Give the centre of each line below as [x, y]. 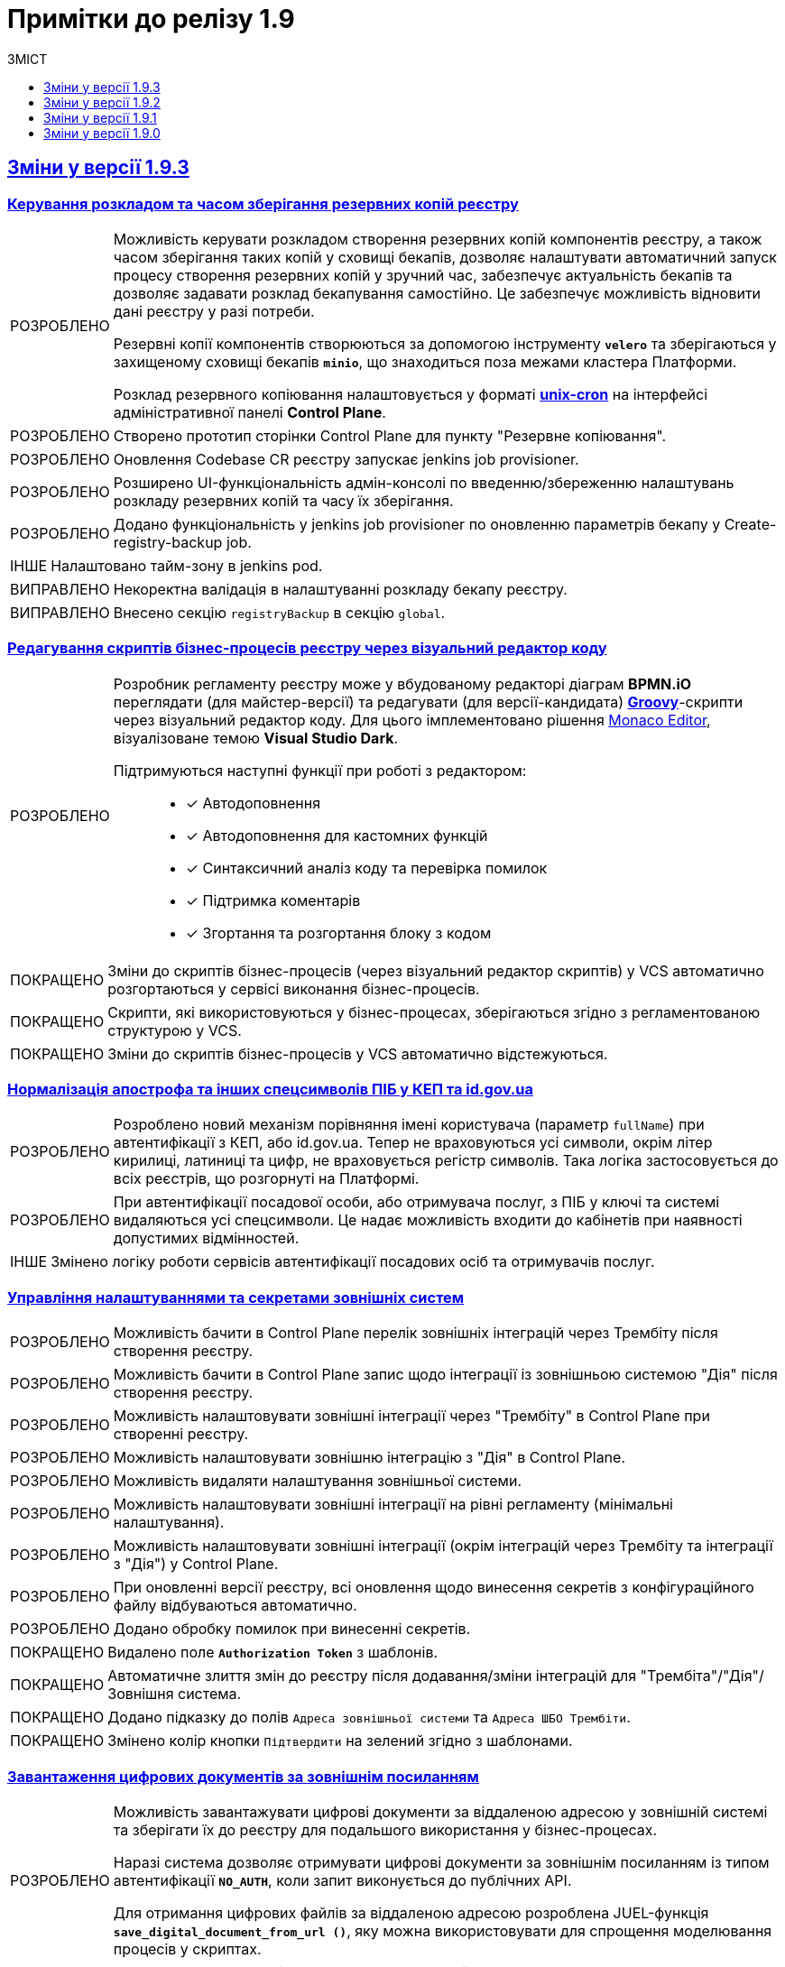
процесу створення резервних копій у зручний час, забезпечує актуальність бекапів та [423, 275]
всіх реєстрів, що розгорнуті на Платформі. [266, 1179]
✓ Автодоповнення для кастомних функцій [337, 835]
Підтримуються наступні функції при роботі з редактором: [320, 770]
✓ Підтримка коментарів [273, 900]
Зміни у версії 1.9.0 [102, 133]
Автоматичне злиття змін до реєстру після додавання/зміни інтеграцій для [372, 1676]
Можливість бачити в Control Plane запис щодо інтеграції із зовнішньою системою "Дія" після [445, 1375]
